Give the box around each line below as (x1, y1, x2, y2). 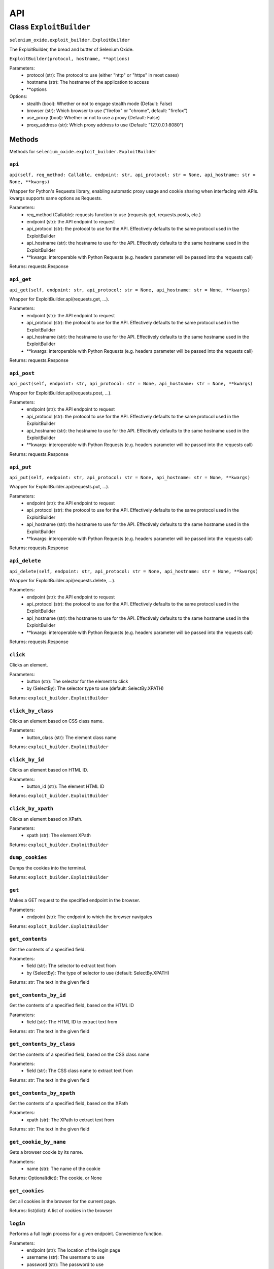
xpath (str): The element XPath (26, 832, 91, 839)
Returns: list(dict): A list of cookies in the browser (9, 1208, 113, 1214)
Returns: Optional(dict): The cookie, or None (9, 1175, 102, 1181)
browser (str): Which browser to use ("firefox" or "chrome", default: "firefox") (26, 107, 188, 114)
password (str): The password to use (26, 1261, 104, 1267)
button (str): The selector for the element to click (26, 678, 128, 684)
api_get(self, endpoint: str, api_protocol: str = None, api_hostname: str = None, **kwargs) (9, 287, 251, 293)
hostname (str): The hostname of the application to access (26, 79, 149, 85)
